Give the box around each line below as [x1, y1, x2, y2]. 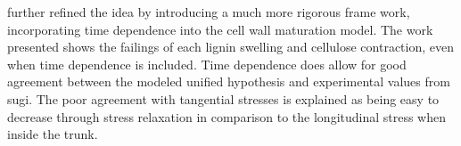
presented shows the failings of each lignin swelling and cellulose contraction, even [7, 37, 455, 56]
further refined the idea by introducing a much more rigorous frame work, [7, 3, 410, 20]
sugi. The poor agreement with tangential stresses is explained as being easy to [7, 89, 440, 108]
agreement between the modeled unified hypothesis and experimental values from [7, 72, 450, 91]
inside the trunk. [7, 125, 98, 143]
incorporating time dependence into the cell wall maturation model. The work [7, 20, 433, 38]
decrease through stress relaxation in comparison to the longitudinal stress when [7, 107, 447, 126]
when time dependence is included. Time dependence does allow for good [7, 54, 407, 73]
